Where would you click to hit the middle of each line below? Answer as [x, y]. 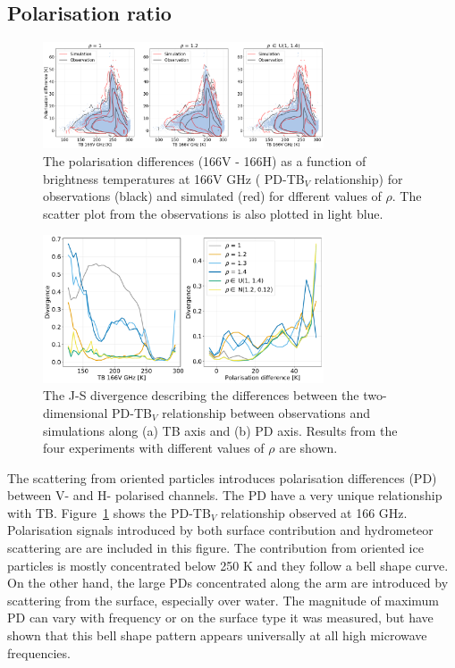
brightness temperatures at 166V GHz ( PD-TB [174, 178]
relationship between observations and [266, 412]
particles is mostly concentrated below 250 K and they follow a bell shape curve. [228, 565]
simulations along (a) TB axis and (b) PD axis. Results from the [220, 430]
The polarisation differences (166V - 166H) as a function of [205, 160]
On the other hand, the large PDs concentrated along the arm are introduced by [228, 583]
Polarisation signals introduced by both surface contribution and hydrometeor [220, 530]
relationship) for [358, 178]
